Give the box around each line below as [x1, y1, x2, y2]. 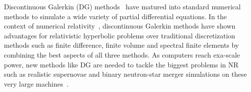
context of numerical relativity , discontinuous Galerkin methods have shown [4, 21, 236, 31]
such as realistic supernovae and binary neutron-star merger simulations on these [4, 69, 247, 79]
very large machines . [4, 78, 69, 89]
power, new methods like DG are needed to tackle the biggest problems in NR [4, 59, 239, 69]
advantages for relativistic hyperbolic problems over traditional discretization [4, 30, 235, 40]
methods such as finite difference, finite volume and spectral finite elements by [4, 40, 239, 50]
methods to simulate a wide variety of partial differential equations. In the [4, 11, 227, 21]
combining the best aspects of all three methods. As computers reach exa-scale [4, 49, 240, 60]
